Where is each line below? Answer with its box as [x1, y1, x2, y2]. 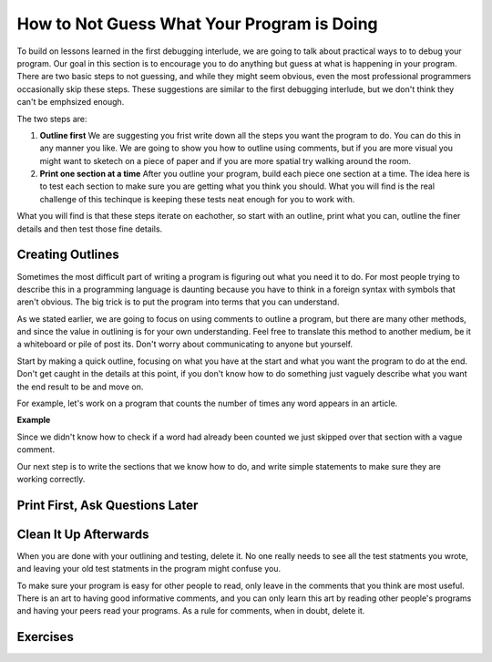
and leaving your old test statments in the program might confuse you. [16, 564, 282, 574]
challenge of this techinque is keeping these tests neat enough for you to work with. [39, 193, 355, 204]
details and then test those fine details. [16, 223, 163, 234]
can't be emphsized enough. [16, 97, 125, 108]
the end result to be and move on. [16, 381, 144, 392]
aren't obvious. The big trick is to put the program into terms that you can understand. [16, 296, 340, 307]
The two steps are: [16, 113, 87, 124]
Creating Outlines [16, 247, 119, 263]
